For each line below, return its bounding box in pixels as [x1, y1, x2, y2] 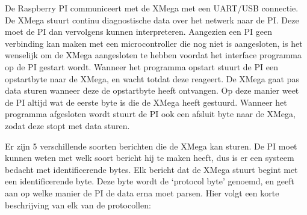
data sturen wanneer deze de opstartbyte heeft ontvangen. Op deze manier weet [5, 84, 299, 97]
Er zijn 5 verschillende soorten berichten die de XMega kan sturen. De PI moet [5, 139, 297, 152]
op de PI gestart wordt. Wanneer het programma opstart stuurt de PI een [5, 60, 278, 73]
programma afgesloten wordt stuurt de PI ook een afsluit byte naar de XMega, [5, 107, 296, 120]
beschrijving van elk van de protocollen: [5, 198, 151, 211]
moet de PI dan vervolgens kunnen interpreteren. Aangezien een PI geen [5, 25, 272, 38]
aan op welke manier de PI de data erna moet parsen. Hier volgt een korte [5, 186, 279, 199]
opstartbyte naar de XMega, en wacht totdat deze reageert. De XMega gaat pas [5, 72, 299, 85]
